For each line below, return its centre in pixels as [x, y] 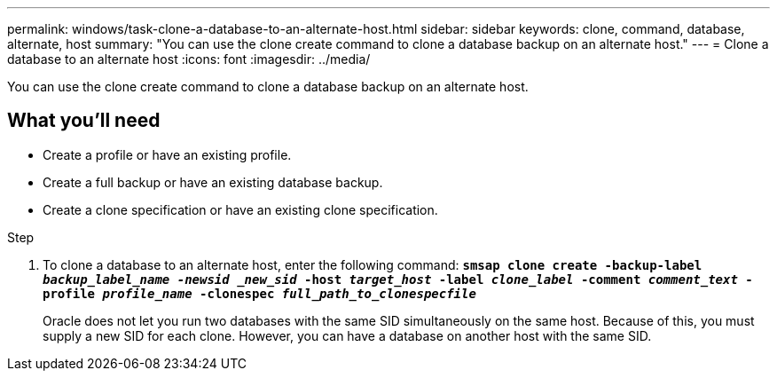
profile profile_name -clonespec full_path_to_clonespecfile [259, 293]
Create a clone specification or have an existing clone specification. [240, 209]
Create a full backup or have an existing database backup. [213, 182]
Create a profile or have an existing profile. [167, 154]
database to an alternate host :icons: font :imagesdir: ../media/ [189, 59]
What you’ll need [84, 121]
